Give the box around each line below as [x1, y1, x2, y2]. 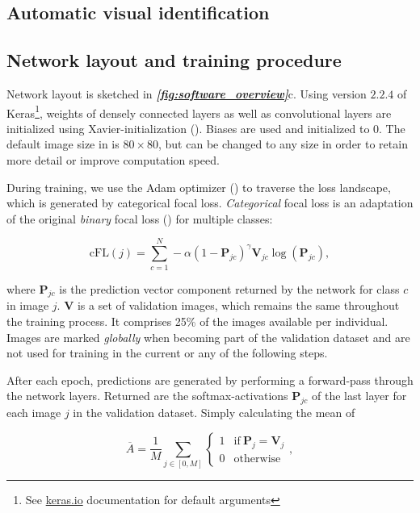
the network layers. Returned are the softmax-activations [6, 387, 288, 404]
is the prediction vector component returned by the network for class [59, 280, 400, 297]
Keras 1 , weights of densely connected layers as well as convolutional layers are [6, 102, 392, 121]
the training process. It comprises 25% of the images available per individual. [6, 312, 388, 329]
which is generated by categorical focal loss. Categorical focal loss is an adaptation [6, 194, 414, 211]
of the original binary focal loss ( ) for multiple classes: [6, 210, 273, 227]
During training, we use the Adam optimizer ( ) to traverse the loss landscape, [6, 178, 391, 195]
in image [6, 297, 49, 314]
